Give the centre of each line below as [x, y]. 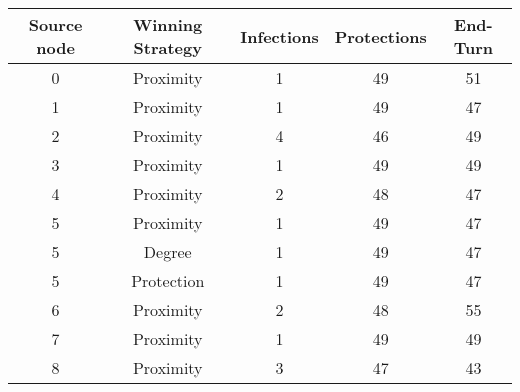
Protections [380, 36]
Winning [168, 24]
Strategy [167, 47]
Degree [167, 251]
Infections [279, 36]
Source [55, 24]
